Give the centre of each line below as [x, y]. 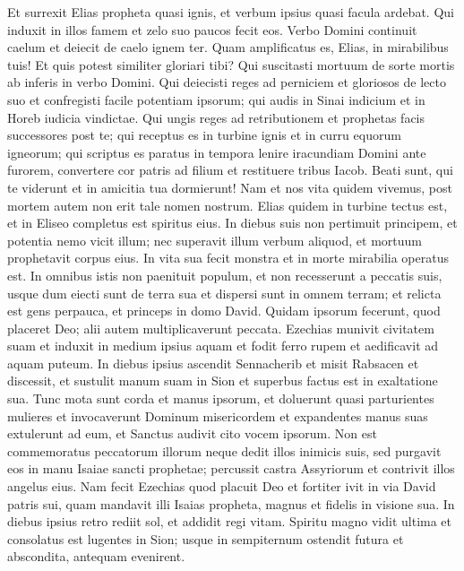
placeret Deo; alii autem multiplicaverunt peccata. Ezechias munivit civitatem [221, 328]
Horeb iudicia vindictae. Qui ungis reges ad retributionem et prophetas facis [216, 117]
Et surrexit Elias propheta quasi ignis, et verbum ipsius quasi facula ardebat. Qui [231, 12]
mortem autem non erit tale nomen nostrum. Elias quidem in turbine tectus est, [228, 205]
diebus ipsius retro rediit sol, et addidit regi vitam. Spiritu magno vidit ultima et [230, 521]
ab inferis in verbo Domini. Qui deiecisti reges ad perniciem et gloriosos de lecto [227, 82]
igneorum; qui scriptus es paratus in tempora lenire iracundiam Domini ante [217, 152]
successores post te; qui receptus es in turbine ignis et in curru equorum [204, 135]
